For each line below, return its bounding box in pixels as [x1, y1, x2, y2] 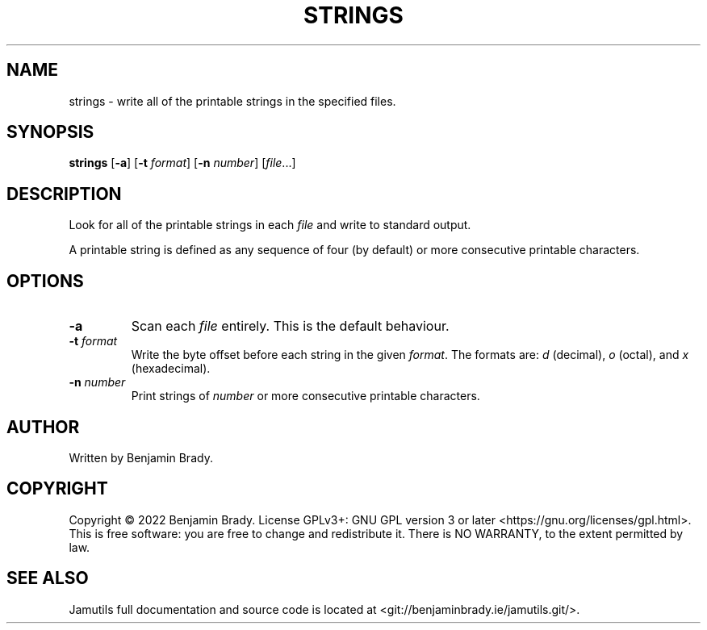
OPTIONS [6, 270, 84, 291]
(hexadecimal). [131, 361, 211, 376]
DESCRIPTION [6, 183, 122, 204]
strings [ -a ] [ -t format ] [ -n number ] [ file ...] [69, 156, 296, 170]
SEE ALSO [6, 568, 89, 589]
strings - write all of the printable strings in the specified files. [69, 94, 396, 108]
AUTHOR [6, 416, 80, 437]
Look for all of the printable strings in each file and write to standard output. [69, 218, 471, 232]
